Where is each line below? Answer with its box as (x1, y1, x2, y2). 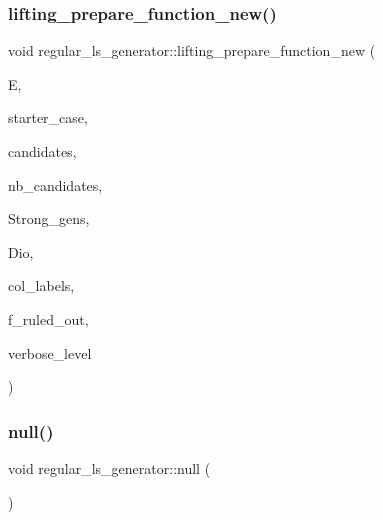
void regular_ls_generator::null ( (8, 457, 211, 478)
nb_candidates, (8, 174, 103, 195)
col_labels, (8, 275, 75, 296)
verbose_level (8, 342, 92, 363)
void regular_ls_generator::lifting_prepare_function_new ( (8, 40, 376, 61)
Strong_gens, (8, 208, 90, 229)
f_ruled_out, (8, 308, 89, 329)
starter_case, (8, 107, 88, 128)
